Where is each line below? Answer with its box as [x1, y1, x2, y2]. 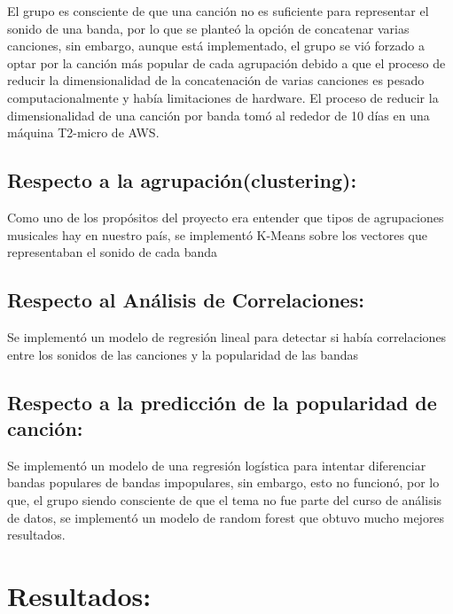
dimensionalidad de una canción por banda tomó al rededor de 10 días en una [7, 105, 430, 124]
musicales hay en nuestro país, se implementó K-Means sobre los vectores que [7, 225, 427, 244]
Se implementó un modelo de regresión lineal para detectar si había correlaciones [7, 327, 447, 346]
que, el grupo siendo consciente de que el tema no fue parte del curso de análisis [7, 490, 442, 509]
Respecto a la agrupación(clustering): [7, 167, 357, 194]
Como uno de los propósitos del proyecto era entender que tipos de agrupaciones [7, 207, 444, 226]
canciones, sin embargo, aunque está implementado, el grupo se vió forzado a [7, 36, 425, 55]
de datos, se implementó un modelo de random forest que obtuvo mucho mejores [7, 508, 445, 526]
